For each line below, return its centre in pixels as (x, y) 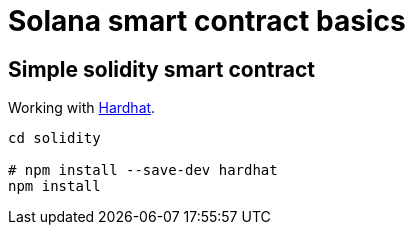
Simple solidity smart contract (161, 69)
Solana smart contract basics (207, 21)
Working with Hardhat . (82, 108)
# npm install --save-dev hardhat (143, 170)
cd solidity (54, 138)
